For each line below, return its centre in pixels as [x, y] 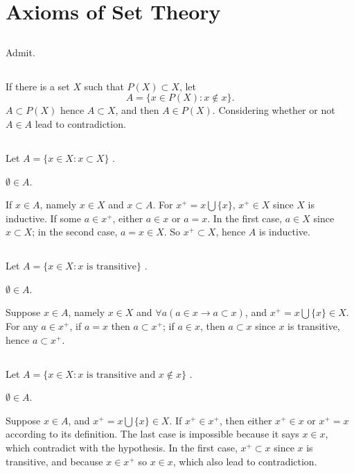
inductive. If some [43, 218]
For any [22, 326]
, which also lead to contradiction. [245, 461]
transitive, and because [54, 461]
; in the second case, [75, 232]
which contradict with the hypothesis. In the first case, [122, 448]
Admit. [20, 52]
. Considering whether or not [274, 110]
